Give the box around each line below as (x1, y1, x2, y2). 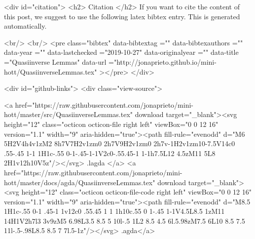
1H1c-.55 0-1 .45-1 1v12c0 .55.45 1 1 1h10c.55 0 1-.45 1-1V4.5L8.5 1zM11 (4, 206, 225, 216)
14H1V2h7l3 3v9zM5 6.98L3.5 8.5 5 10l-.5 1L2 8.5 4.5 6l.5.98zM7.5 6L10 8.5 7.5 (4, 215, 245, 226)
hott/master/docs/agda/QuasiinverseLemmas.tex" (4, 177, 155, 187)
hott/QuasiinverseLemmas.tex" (4, 66, 97, 77)
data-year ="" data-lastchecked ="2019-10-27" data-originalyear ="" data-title (4, 47, 239, 57)
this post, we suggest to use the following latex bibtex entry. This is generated (4, 11, 240, 21)
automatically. (4, 21, 47, 31)
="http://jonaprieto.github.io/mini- (109, 56, 217, 67)
